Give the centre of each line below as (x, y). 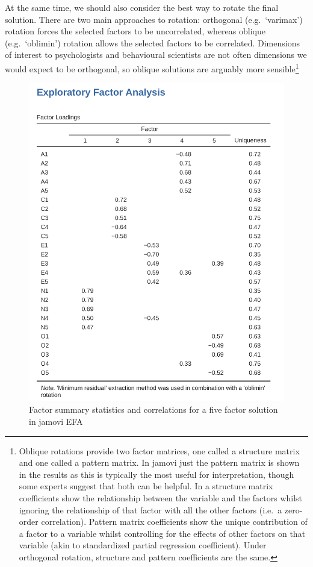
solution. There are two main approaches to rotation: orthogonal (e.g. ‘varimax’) (154, 19)
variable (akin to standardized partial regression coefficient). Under (143, 545)
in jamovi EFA (56, 421)
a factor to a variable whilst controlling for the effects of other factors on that (162, 533)
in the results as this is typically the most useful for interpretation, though (156, 474)
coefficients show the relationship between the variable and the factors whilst (161, 497)
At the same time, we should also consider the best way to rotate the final (142, 7)
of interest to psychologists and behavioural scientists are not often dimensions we (156, 55)
